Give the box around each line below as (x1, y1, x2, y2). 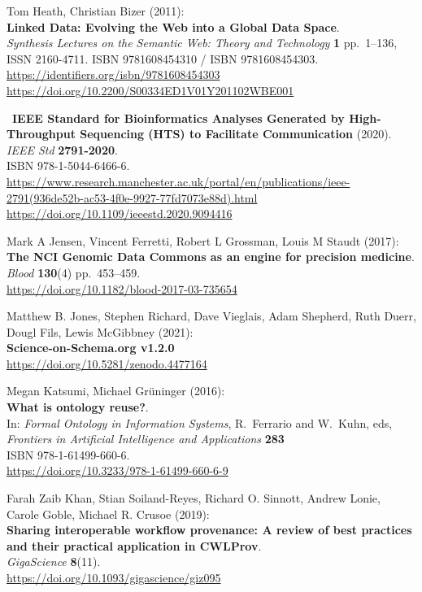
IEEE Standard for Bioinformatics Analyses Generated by (12, 109, 345, 126)
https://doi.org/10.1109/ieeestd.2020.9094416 (7, 205, 233, 222)
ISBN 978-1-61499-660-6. (7, 446, 130, 463)
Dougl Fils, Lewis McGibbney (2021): (7, 323, 194, 340)
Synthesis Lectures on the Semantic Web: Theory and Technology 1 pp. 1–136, (7, 34, 398, 51)
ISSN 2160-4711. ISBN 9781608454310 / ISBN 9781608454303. (7, 50, 319, 67)
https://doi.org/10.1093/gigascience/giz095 (7, 569, 221, 585)
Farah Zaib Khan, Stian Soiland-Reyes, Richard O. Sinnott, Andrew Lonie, (7, 490, 381, 507)
